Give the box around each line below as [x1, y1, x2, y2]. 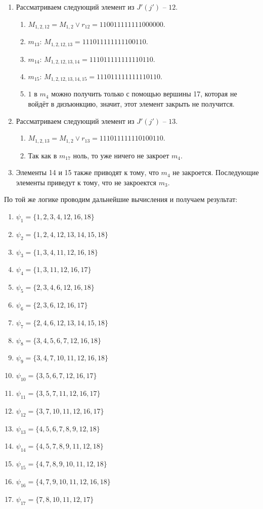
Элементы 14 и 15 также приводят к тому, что [16, 167, 159, 178]
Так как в [28, 150, 57, 160]
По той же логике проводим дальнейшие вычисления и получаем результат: [4, 194, 238, 205]
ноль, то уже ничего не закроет [73, 150, 169, 160]
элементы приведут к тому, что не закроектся [16, 177, 156, 187]
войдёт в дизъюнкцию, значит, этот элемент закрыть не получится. [28, 98, 235, 109]
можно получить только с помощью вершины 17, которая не [51, 88, 237, 99]
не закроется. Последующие [172, 167, 259, 178]
